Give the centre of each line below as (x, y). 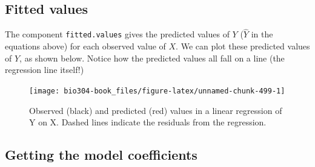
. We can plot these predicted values (243, 46)
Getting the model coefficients (101, 155)
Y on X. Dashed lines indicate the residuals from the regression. (148, 122)
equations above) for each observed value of (85, 46)
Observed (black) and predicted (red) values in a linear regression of (156, 110)
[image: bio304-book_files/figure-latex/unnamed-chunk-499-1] (157, 91)
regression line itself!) (45, 70)
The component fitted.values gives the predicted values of (117, 34)
